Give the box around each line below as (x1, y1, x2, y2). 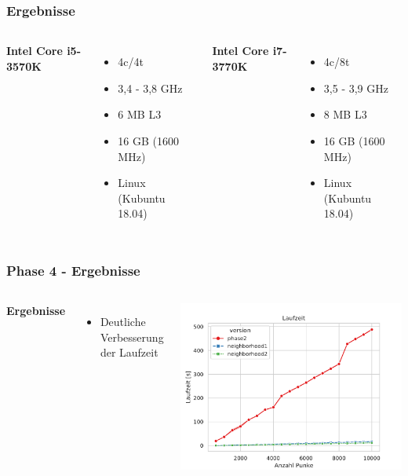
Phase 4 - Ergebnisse (6, 260, 140, 280)
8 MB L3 (323, 106, 367, 123)
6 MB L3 (118, 106, 162, 123)
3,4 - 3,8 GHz (118, 79, 183, 96)
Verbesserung (100, 328, 164, 345)
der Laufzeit (100, 344, 158, 361)
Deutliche (100, 313, 146, 330)
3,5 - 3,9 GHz (323, 79, 388, 96)
